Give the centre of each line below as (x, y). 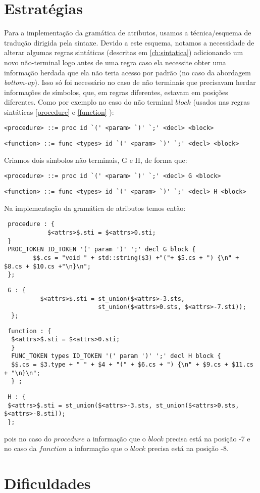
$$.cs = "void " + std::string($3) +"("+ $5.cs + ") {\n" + (136, 258)
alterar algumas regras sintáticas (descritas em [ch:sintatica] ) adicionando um (124, 52)
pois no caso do (28, 438)
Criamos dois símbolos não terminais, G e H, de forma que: (96, 160)
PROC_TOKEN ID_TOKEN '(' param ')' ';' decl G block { (102, 250)
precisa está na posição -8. (188, 448)
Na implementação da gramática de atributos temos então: (95, 208)
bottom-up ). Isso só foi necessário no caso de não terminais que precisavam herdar (130, 82)
